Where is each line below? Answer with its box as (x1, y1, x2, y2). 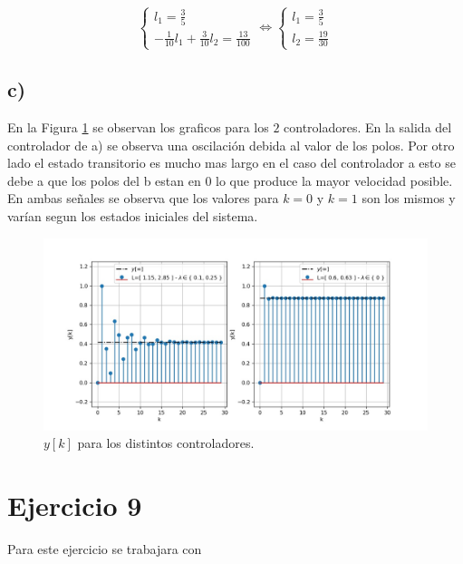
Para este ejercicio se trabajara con (7, 539, 202, 558)
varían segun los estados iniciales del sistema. (7, 206, 258, 225)
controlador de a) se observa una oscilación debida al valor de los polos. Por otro (7, 135, 455, 154)
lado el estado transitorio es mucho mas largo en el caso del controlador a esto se (7, 153, 456, 172)
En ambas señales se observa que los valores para (7, 189, 279, 208)
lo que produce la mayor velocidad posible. (216, 170, 453, 190)
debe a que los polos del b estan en (7, 170, 201, 190)
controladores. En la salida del (284, 117, 452, 136)
